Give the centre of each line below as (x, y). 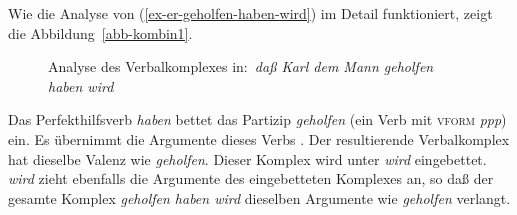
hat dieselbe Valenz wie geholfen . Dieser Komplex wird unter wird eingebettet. (247, 158)
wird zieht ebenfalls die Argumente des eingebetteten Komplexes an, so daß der (251, 178)
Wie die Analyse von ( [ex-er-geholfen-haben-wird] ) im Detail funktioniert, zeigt (250, 13)
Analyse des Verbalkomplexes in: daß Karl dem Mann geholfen (241, 66)
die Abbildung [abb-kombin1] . (100, 32)
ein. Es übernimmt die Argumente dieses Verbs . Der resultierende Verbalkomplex (259, 138)
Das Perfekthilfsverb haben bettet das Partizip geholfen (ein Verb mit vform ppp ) (257, 119)
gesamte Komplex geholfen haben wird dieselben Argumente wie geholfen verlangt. (259, 197)
